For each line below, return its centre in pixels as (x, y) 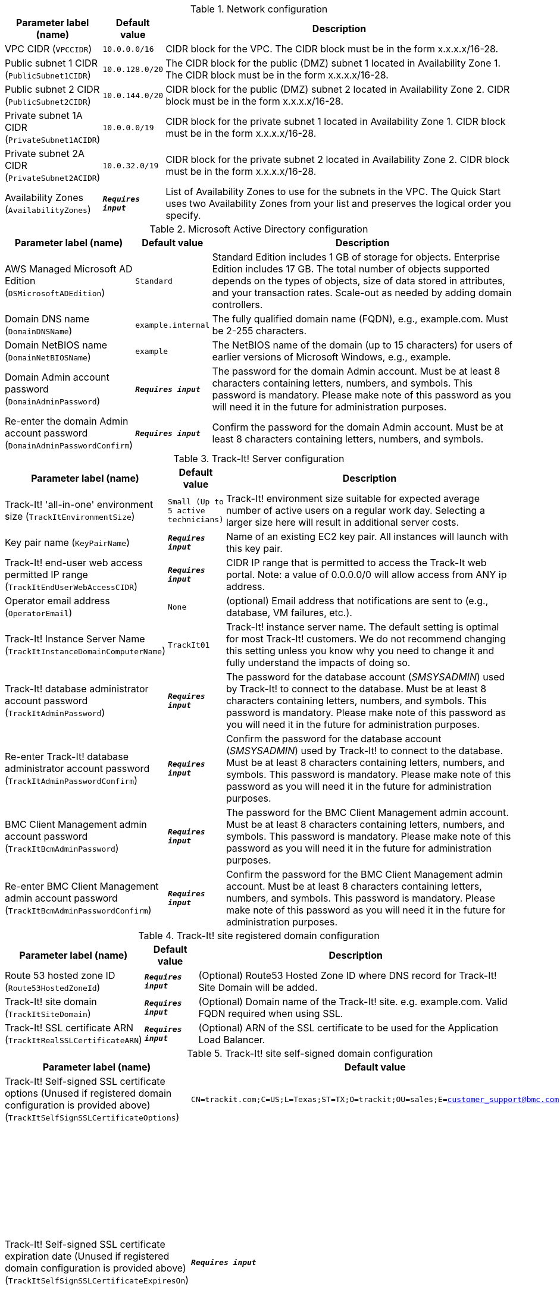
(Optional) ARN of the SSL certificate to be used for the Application (348, 1028)
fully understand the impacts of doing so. (318, 663)
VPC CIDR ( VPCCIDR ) (49, 49)
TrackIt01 (189, 645)
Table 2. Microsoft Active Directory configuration (259, 229)
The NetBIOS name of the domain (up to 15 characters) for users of (362, 345)
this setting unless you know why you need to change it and (360, 651)
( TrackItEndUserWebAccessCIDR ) (71, 586)
